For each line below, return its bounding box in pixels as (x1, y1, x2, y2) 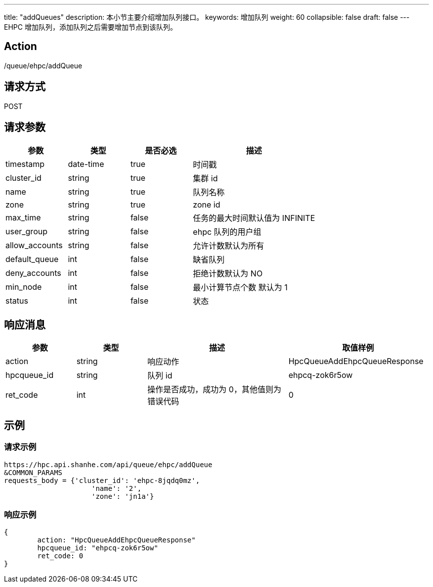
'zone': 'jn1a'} (91, 492, 154, 500)
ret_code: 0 (37, 552, 84, 560)
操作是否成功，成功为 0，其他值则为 (147, 384, 281, 395)
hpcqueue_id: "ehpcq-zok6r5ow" (37, 544, 158, 552)
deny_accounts (5, 267, 61, 278)
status (5, 295, 28, 306)
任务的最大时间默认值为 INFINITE (193, 213, 315, 223)
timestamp (5, 159, 45, 169)
